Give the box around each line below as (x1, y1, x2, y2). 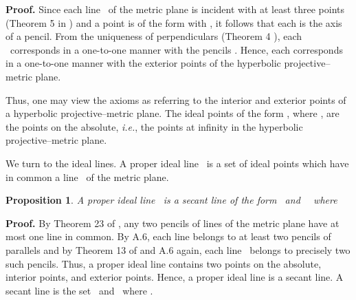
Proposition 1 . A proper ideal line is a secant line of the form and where (5, 193, 337, 207)
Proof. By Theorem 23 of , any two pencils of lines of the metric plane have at (5, 215, 340, 230)
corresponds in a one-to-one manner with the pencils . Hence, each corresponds (10, 42, 343, 56)
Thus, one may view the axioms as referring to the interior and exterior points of (5, 92, 346, 107)
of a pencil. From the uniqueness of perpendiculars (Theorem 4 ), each (5, 29, 302, 43)
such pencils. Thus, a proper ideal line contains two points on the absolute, (5, 256, 322, 270)
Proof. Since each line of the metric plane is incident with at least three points (5, 2, 345, 16)
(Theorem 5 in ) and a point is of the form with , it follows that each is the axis (5, 15, 342, 30)
